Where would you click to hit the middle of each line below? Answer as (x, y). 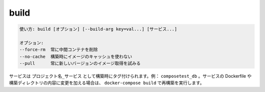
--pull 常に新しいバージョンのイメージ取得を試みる (80, 63)
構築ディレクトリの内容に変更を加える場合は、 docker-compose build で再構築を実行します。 (107, 83)
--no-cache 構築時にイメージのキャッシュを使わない (76, 57)
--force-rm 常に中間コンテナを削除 (59, 50)
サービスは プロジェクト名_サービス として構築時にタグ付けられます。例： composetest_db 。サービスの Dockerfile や (130, 76)
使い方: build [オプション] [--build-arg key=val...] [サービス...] (98, 29)
